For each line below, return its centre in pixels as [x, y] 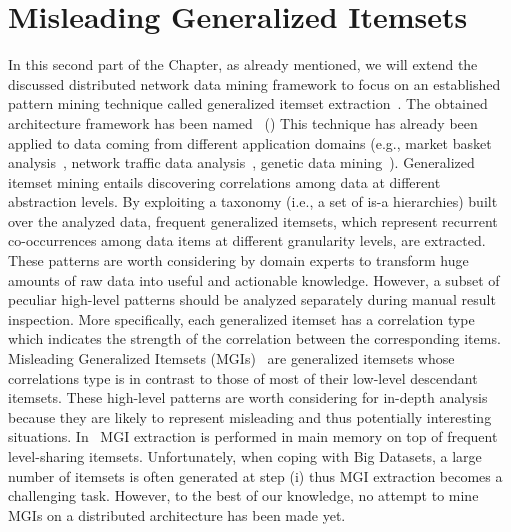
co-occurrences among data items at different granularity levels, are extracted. [247, 240]
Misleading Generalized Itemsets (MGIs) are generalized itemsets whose [231, 358]
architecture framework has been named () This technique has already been [243, 122]
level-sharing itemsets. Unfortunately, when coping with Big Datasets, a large [245, 456]
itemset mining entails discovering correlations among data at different [224, 181]
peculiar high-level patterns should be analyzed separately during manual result [252, 299]
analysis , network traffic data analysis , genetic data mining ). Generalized [241, 162]
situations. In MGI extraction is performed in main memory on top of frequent [253, 436]
